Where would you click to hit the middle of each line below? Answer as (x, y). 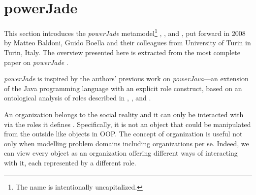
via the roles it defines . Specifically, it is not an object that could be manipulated (128, 124)
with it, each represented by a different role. (70, 162)
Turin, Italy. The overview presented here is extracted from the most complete (122, 52)
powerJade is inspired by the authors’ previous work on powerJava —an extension (126, 79)
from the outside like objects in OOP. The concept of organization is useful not (123, 134)
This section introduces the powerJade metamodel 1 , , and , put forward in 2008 (125, 32)
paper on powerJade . (36, 62)
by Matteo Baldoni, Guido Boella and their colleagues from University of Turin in (128, 43)
